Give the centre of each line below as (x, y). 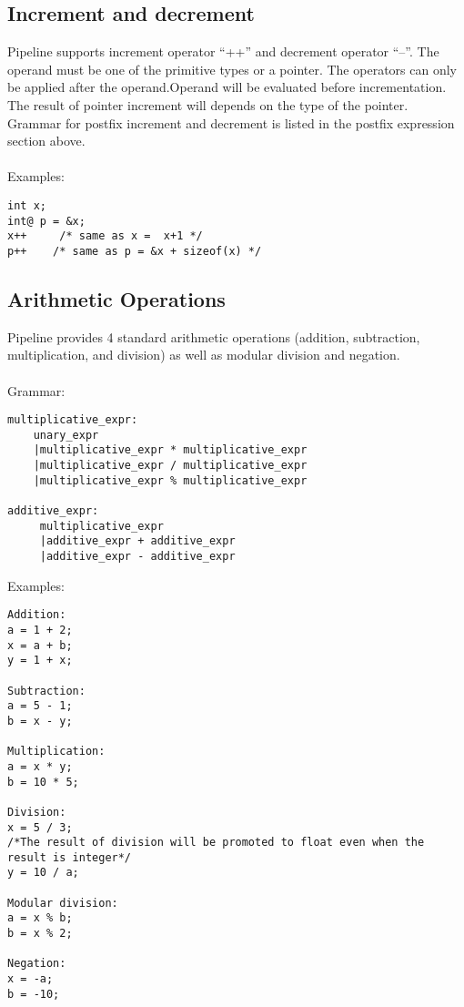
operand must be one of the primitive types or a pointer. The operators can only (232, 69)
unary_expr (66, 435)
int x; (27, 205)
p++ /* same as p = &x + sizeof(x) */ (135, 251)
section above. (46, 141)
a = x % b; (40, 918)
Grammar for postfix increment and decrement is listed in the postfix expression (231, 122)
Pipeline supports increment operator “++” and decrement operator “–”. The (223, 51)
